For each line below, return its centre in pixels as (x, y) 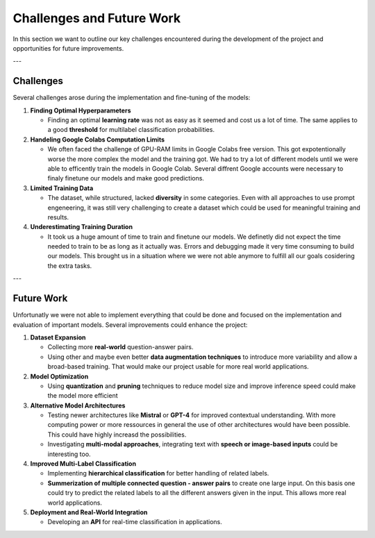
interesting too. (69, 454)
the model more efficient (83, 396)
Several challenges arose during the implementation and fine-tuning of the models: (132, 98)
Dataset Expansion (58, 337)
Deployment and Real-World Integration (89, 512)
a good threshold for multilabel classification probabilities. (131, 130)
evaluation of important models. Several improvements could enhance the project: (130, 325)
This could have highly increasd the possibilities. (117, 435)
